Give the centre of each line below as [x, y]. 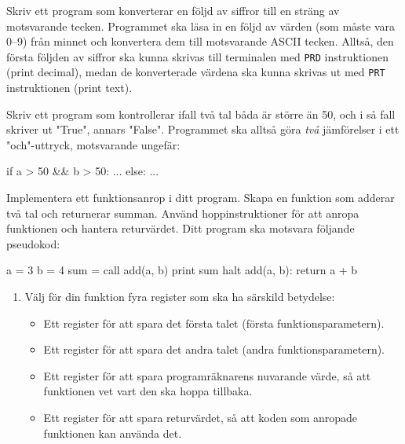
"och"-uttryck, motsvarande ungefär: [93, 144]
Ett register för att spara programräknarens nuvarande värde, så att [207, 375]
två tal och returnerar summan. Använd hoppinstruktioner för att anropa [183, 213]
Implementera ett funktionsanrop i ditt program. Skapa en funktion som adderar [201, 198]
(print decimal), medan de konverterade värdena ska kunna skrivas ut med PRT [196, 72]
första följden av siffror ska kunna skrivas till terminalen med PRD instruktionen [197, 56]
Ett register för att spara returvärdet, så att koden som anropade [201, 417]
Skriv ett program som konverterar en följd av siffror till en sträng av [173, 10]
